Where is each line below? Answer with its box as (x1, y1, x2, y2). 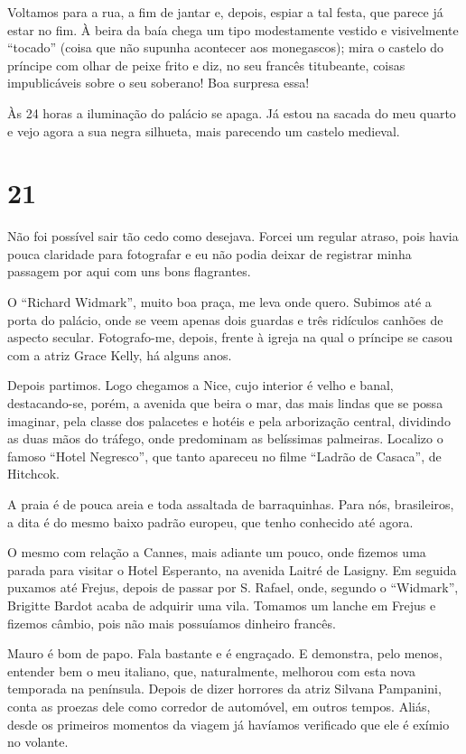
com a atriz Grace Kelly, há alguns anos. (7, 345, 232, 364)
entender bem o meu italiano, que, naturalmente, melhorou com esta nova (7, 661, 416, 680)
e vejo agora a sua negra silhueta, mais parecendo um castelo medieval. (7, 121, 400, 140)
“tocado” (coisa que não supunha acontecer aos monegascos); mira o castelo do (7, 38, 444, 57)
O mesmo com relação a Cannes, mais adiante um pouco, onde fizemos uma (7, 543, 426, 562)
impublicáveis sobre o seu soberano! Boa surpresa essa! (7, 73, 310, 92)
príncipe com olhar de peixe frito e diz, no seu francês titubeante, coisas (7, 55, 405, 74)
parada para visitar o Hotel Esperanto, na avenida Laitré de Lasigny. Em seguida (7, 560, 457, 579)
